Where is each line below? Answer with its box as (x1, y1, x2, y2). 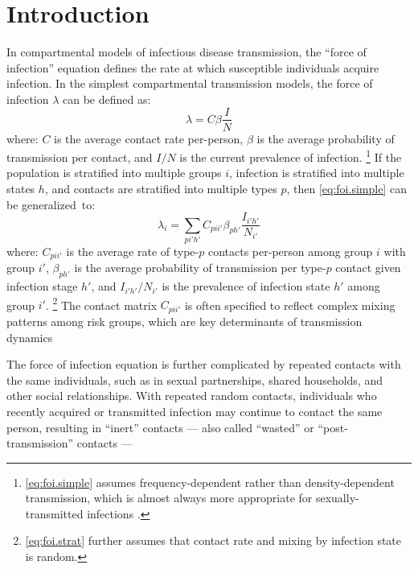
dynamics (6, 328, 53, 345)
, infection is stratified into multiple (229, 164, 404, 181)
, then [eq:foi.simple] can (286, 180, 407, 196)
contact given (335, 259, 401, 276)
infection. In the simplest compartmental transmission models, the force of (6, 75, 373, 92)
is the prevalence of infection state (162, 278, 330, 295)
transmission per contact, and (6, 148, 153, 165)
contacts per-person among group (207, 242, 373, 259)
